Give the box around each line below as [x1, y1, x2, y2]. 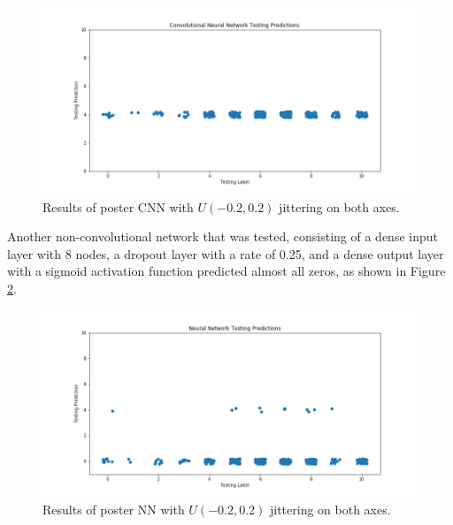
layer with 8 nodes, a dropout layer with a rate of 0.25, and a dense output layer [7, 244, 444, 262]
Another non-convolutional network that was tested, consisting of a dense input [7, 227, 438, 246]
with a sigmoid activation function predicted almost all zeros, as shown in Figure [7, 262, 446, 280]
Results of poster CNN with [42, 197, 194, 216]
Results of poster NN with [42, 500, 185, 519]
